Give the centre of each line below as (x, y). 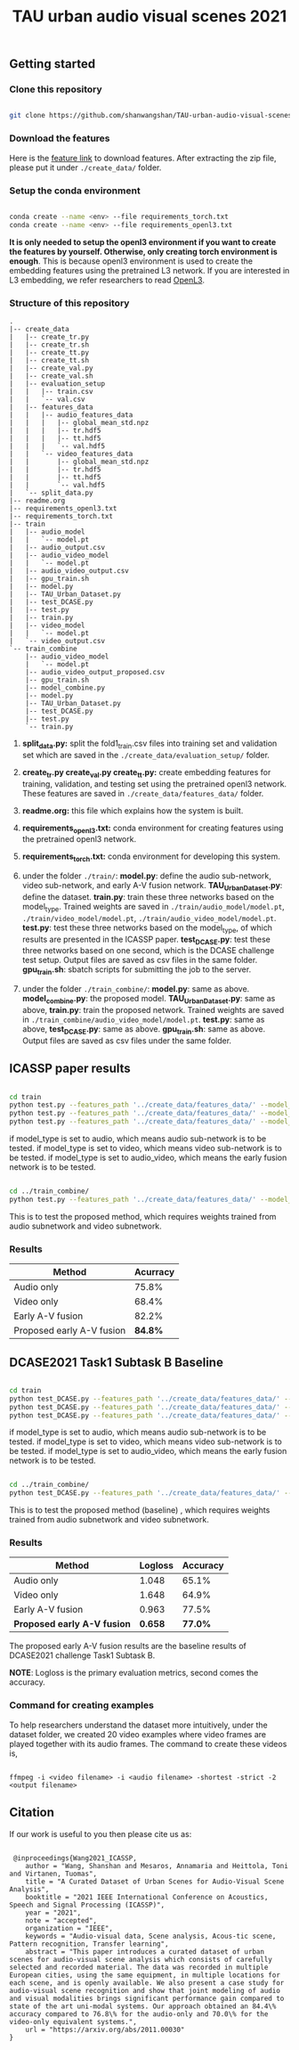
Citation (32, 1813)
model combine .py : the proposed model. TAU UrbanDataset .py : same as (149, 1000)
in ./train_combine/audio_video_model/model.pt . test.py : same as (143, 1019)
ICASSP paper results (70, 1069)
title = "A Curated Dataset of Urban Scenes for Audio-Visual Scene (155, 1882)
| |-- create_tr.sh (49, 345)
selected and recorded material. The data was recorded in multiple (139, 1967)
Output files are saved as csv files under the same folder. (127, 1041)
